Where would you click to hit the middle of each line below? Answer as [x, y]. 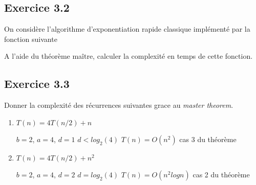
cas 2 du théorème [221, 174]
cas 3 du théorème [208, 139]
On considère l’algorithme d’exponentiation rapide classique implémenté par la [127, 29]
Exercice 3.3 [37, 84]
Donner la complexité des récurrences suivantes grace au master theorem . [119, 105]
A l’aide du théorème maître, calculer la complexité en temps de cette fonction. [129, 56]
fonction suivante [31, 39]
